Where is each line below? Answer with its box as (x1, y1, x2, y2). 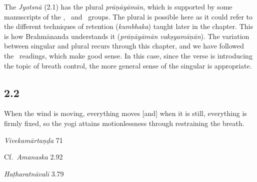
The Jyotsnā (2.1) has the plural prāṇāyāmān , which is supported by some (4, 1, 232, 11)
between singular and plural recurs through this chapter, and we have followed (4, 40, 244, 51)
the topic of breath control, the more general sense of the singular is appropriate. (4, 60, 252, 70)
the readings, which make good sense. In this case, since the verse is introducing (4, 50, 252, 60)
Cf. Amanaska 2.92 (4, 151, 63, 162)
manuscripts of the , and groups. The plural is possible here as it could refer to (4, 11, 252, 21)
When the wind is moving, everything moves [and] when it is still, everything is (4, 108, 247, 118)
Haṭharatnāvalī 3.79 (4, 168, 64, 178)
